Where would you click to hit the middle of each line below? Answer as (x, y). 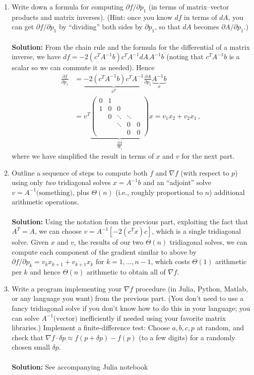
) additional (227, 192)
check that (28, 337)
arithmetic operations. (45, 202)
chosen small (31, 347)
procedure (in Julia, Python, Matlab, (192, 288)
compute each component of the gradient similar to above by (104, 251)
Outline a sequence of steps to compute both (80, 172)
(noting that (185, 56)
